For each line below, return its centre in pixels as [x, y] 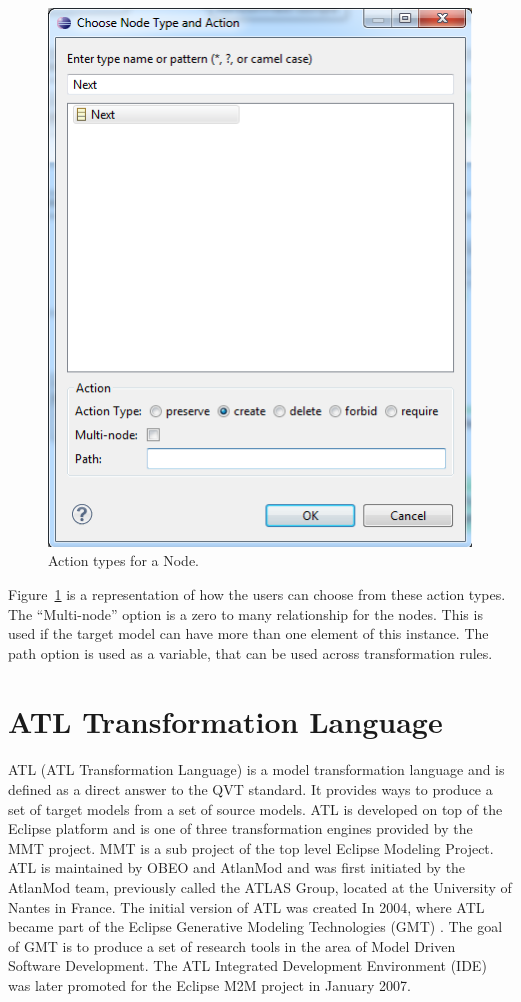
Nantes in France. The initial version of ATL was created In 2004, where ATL [246, 906]
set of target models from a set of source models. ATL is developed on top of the [255, 808]
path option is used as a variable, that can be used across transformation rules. [250, 652]
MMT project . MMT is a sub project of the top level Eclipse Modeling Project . [251, 847]
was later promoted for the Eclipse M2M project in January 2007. [209, 984]
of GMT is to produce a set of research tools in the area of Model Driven [232, 945]
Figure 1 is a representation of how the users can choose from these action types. [257, 593]
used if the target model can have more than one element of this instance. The [248, 633]
